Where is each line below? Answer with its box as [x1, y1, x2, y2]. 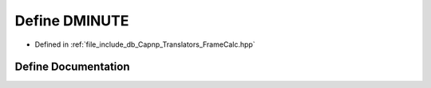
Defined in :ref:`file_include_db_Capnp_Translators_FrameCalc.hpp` [34, 40, 255, 49]
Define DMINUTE [14, 12, 129, 29]
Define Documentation [14, 60, 130, 74]
